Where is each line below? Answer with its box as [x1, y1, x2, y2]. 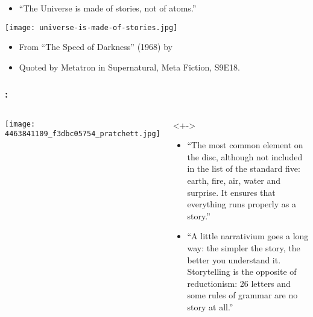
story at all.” [187, 300, 233, 313]
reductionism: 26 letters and [187, 277, 291, 289]
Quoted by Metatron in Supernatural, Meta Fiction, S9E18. [19, 60, 240, 73]
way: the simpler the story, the [187, 242, 300, 254]
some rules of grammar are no [187, 289, 298, 301]
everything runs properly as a [187, 198, 296, 210]
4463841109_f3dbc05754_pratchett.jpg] [5, 130, 160, 139]
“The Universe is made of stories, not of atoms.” [19, 2, 197, 14]
